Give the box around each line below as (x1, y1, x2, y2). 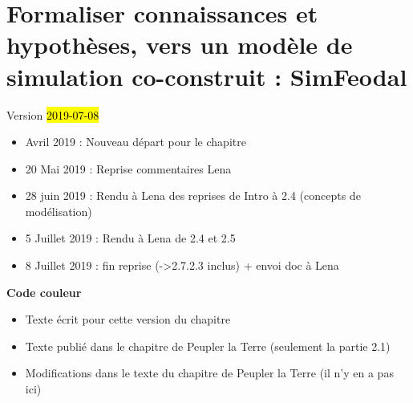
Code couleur (6, 283, 82, 300)
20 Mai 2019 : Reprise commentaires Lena (25, 160, 232, 177)
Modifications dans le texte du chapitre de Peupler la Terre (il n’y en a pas (25, 364, 394, 381)
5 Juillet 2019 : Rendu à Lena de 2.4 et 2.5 (25, 230, 236, 246)
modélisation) (25, 202, 92, 219)
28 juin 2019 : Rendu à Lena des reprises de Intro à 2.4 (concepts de (25, 187, 361, 204)
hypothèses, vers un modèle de (6, 28, 353, 61)
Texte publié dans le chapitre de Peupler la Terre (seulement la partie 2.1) (25, 337, 391, 354)
